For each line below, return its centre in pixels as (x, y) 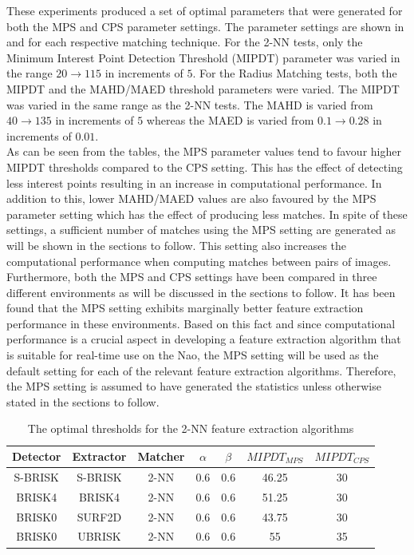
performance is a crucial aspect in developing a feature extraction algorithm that (204, 339)
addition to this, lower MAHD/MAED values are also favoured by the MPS (191, 198)
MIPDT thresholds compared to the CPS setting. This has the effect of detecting (205, 166)
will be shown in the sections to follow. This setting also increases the (177, 245)
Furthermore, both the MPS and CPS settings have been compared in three (192, 277)
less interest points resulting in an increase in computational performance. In (194, 182)
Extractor (99, 456)
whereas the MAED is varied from (230, 120)
